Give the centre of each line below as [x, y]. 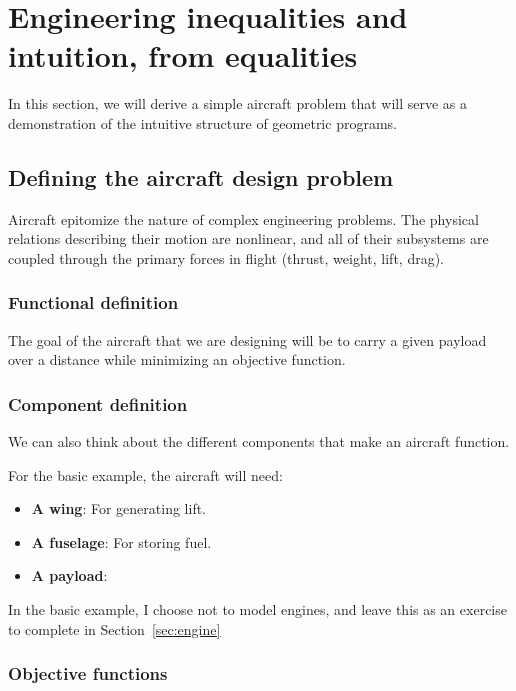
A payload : [69, 575]
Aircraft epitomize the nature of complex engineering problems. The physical [243, 218]
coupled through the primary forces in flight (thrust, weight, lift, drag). [226, 257]
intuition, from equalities [183, 55]
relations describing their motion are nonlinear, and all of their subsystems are [248, 238]
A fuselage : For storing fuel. [121, 541]
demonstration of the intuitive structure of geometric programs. [202, 122]
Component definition [98, 403]
